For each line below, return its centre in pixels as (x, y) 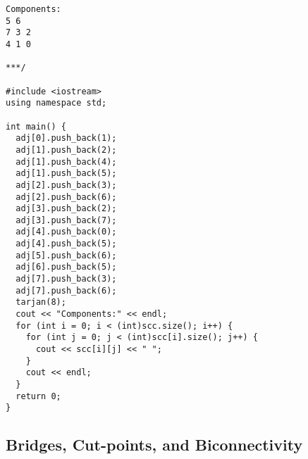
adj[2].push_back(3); (66, 185)
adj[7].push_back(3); (66, 279)
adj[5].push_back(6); (66, 255)
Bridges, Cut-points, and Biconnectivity (154, 445)
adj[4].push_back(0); (66, 232)
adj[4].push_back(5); (66, 244)
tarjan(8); (41, 302)
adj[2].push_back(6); (66, 197)
